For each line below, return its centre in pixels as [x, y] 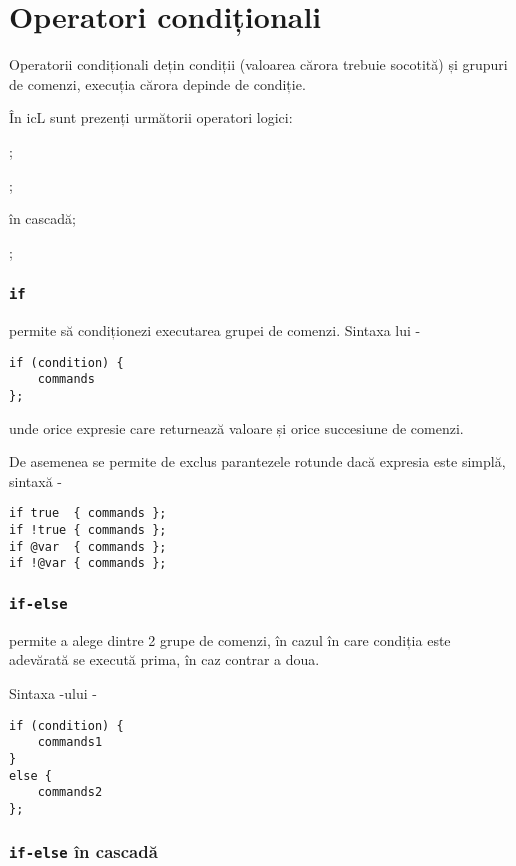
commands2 [70, 792]
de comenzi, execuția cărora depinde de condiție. [157, 83]
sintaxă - [35, 480]
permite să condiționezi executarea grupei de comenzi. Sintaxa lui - [215, 330]
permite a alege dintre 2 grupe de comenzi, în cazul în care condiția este [230, 639]
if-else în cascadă [83, 851]
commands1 [70, 742]
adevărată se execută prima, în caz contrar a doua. [164, 659]
